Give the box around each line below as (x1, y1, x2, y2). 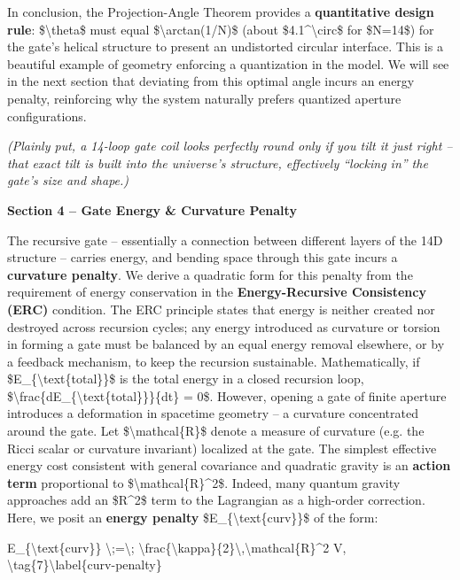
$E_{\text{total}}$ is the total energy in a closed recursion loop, (7, 369, 364, 388)
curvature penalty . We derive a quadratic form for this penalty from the (7, 265, 413, 283)
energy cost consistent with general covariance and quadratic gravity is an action (7, 456, 451, 475)
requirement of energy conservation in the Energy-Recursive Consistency (7, 282, 426, 301)
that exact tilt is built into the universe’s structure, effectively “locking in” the (7, 153, 428, 172)
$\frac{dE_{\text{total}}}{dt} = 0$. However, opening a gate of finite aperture (7, 386, 447, 405)
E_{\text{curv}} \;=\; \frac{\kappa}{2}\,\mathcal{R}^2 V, (7, 537, 347, 556)
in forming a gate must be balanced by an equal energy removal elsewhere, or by (7, 335, 445, 353)
